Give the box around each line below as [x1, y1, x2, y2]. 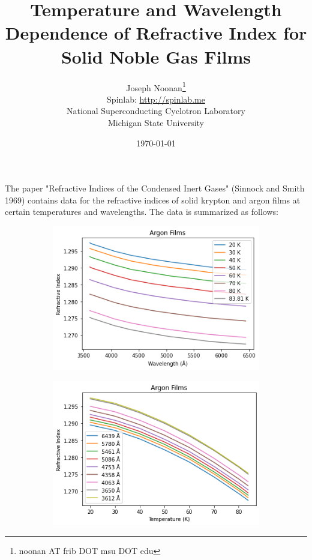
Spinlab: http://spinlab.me [107, 92, 205, 105]
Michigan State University [108, 116, 204, 128]
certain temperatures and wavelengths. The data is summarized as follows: [5, 205, 278, 218]
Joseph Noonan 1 [126, 79, 186, 94]
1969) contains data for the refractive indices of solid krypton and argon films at [5, 193, 301, 206]
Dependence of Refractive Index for [5, 20, 307, 45]
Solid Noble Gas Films [61, 44, 251, 68]
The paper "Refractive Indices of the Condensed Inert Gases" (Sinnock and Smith [5, 182, 305, 194]
